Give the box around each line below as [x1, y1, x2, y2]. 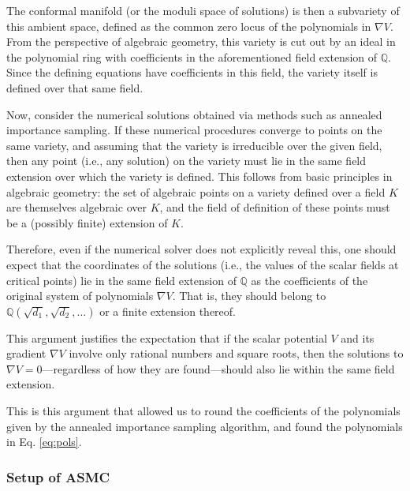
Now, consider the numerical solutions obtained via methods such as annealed [6, 106, 382, 122]
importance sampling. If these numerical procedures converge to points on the [6, 122, 382, 138]
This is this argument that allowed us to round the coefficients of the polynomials [6, 403, 401, 419]
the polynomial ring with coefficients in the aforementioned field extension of [6, 48, 378, 65]
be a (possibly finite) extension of [6, 214, 168, 231]
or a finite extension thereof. [99, 302, 236, 319]
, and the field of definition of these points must [159, 199, 390, 216]
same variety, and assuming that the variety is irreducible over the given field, [6, 137, 382, 153]
